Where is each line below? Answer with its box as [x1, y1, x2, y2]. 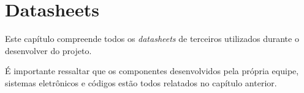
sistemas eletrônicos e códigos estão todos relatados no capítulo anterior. [5, 76, 277, 89]
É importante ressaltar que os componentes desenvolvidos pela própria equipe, [5, 64, 299, 77]
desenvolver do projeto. [5, 44, 92, 57]
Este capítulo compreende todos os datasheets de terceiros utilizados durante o [5, 32, 299, 45]
